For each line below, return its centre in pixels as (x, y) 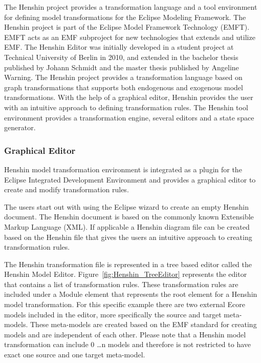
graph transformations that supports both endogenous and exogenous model (124, 87)
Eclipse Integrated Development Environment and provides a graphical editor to (130, 179)
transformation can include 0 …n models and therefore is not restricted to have (128, 344)
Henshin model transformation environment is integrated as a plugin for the (123, 169)
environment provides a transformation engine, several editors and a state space (129, 117)
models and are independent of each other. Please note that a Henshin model (125, 334)
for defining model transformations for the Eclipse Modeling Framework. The (125, 17)
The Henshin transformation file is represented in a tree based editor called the (128, 264)
